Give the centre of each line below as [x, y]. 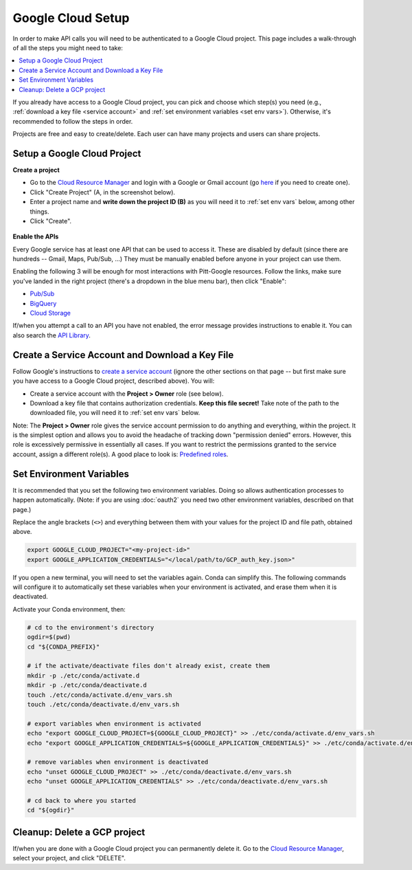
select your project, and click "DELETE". [69, 858]
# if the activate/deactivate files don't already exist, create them [149, 666]
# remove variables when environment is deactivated [118, 762]
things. [39, 211]
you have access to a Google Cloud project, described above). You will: [114, 381]
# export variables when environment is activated [114, 724]
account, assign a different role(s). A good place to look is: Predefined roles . [121, 454]
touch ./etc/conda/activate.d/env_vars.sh [100, 695]
